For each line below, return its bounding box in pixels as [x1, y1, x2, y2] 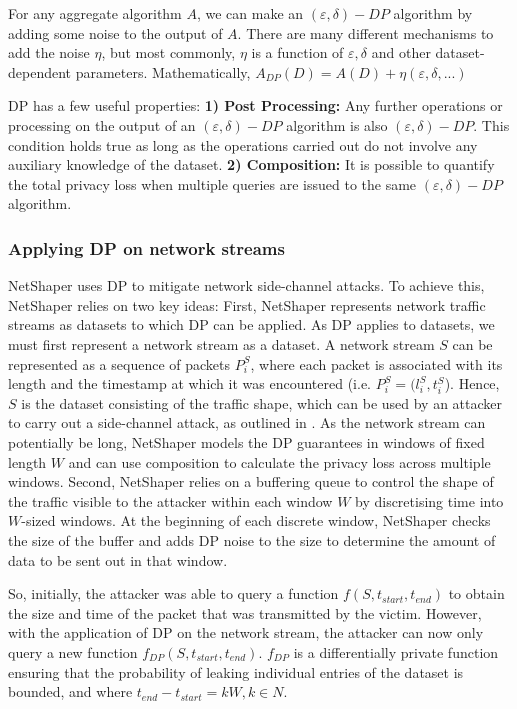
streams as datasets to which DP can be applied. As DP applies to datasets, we [8, 314, 495, 335]
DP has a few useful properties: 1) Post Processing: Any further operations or [8, 95, 503, 116]
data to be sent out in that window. [8, 549, 228, 570]
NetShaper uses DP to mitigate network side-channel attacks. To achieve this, [8, 275, 485, 296]
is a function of [251, 42, 344, 63]
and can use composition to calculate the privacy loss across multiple [68, 451, 491, 472]
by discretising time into [355, 490, 504, 511]
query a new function [8, 641, 138, 662]
